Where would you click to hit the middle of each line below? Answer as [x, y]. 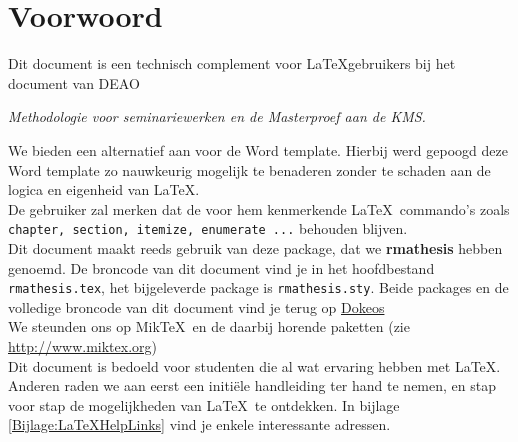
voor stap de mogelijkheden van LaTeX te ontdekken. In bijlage [204, 404]
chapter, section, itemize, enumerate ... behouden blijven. [208, 228]
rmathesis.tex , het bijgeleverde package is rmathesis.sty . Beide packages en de [258, 287]
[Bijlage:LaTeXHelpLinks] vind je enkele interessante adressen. [199, 424]
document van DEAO [74, 82]
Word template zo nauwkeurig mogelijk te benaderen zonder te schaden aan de [249, 169]
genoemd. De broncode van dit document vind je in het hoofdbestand [221, 267]
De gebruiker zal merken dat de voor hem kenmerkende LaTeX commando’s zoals [259, 208]
